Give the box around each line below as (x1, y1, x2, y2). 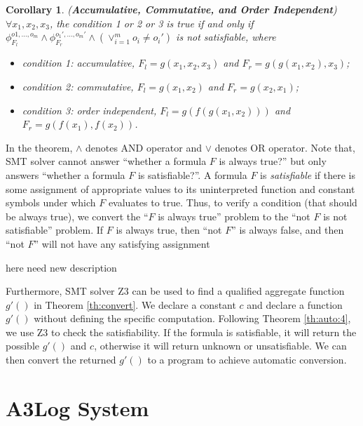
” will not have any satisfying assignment (34, 236, 210, 251)
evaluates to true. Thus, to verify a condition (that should (108, 195, 357, 210)
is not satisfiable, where (176, 29, 276, 44)
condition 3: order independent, (22, 102, 157, 117)
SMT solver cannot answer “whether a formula (6, 154, 207, 168)
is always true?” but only (219, 154, 327, 168)
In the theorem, (6, 140, 73, 154)
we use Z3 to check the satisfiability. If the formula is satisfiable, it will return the (6, 324, 357, 339)
